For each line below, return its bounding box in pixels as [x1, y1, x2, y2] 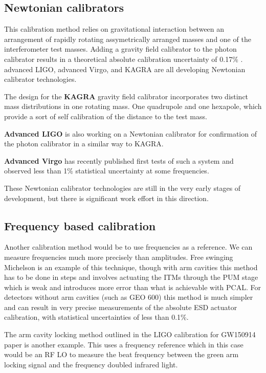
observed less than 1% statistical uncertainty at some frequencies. [4, 165, 209, 176]
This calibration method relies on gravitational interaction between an [4, 24, 225, 34]
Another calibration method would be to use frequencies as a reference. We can [4, 242, 253, 252]
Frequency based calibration [4, 217, 156, 233]
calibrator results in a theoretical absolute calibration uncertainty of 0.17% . [4, 53, 243, 64]
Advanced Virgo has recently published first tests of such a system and [4, 155, 234, 166]
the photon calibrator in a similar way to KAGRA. [4, 138, 164, 149]
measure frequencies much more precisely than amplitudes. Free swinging [4, 251, 233, 262]
